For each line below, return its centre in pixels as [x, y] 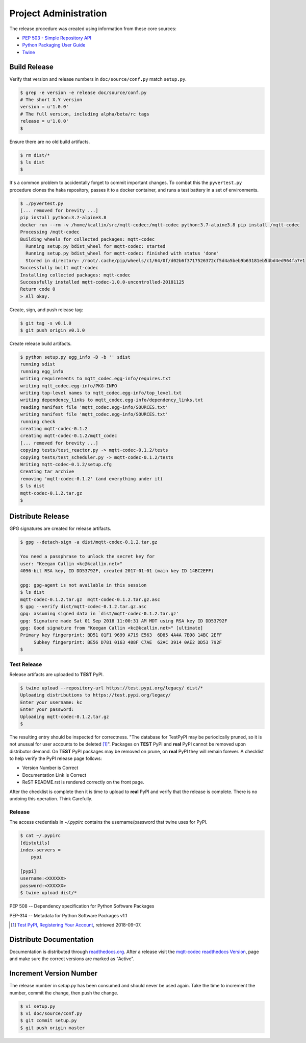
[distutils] [35, 843]
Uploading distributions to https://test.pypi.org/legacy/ [95, 695]
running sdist [38, 364]
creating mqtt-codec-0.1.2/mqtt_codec [69, 436]
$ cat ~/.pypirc [41, 836]
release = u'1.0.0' [44, 121]
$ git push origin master [53, 1028]
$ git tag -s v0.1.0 [46, 323]
